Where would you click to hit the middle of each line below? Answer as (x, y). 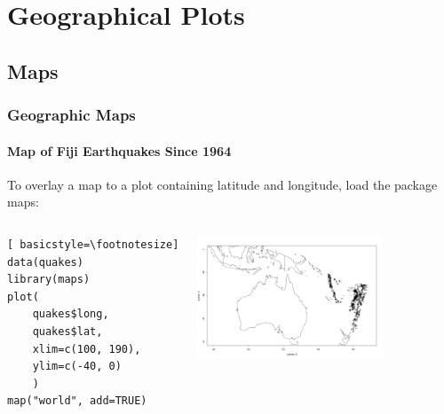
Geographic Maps (71, 115)
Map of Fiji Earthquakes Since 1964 (119, 150)
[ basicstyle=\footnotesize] (93, 244)
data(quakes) (45, 262)
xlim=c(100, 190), (87, 349)
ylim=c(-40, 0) (77, 367)
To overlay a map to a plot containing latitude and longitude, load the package (222, 184)
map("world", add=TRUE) (77, 401)
